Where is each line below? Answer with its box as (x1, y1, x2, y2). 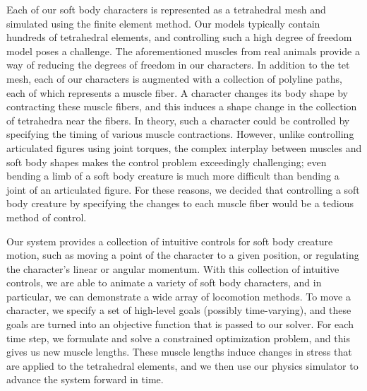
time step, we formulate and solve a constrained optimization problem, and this (6, 330, 350, 345)
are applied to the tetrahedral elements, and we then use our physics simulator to (6, 358, 359, 373)
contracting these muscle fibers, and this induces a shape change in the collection (6, 99, 357, 114)
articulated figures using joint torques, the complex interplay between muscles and (6, 140, 362, 155)
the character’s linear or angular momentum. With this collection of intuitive (6, 261, 339, 276)
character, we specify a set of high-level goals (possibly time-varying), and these (6, 303, 351, 317)
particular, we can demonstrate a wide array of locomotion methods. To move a (6, 288, 351, 303)
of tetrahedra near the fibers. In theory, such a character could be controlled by (6, 112, 350, 127)
